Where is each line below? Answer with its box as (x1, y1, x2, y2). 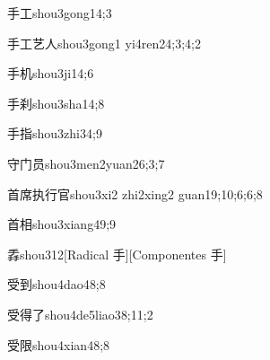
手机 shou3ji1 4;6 (7, 64, 94, 83)
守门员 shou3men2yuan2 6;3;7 (7, 154, 165, 172)
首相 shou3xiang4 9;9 (7, 215, 117, 233)
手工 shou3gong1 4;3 (7, 4, 112, 22)
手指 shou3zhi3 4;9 (7, 124, 102, 143)
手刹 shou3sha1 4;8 (7, 93, 105, 112)
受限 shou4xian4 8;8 (7, 335, 110, 354)
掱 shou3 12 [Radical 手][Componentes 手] (7, 244, 227, 263)
